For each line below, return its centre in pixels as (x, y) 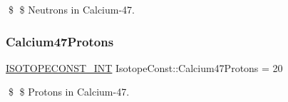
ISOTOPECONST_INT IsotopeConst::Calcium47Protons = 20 (144, 67)
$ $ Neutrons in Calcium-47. (72, 9)
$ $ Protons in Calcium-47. (69, 92)
